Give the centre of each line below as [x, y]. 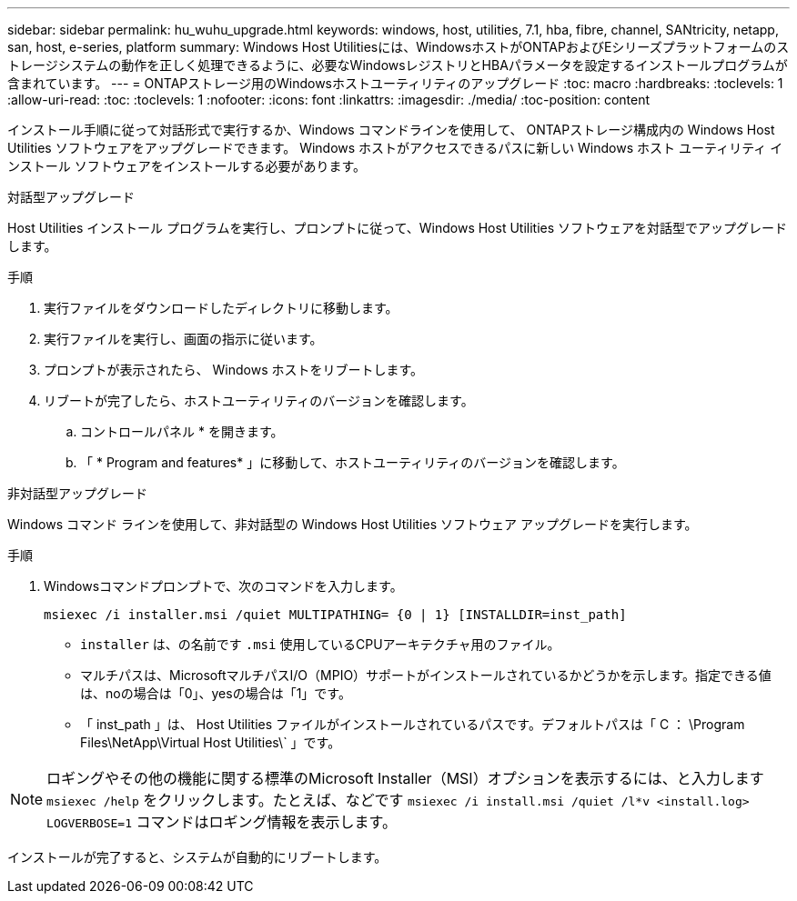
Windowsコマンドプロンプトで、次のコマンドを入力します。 [223, 586]
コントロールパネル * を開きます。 [182, 431]
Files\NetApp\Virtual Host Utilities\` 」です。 [211, 742]
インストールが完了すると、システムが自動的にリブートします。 [197, 857]
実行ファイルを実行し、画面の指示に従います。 [183, 339]
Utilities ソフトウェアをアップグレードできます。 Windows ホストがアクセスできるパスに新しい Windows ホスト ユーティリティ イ [395, 148]
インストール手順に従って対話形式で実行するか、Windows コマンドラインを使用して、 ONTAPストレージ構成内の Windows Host [391, 130]
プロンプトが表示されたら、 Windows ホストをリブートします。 [234, 370]
